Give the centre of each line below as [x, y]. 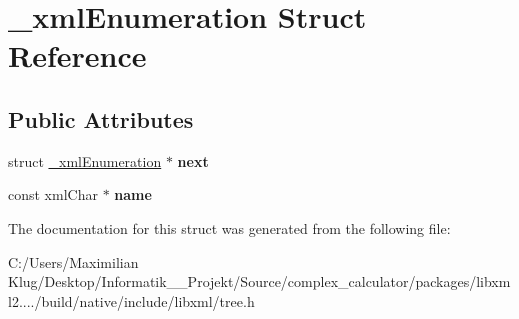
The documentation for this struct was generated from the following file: [229, 227]
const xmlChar [53, 194]
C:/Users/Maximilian [73, 261]
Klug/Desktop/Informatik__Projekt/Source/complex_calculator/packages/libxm [259, 281]
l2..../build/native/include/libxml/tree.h [131, 300]
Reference [77, 55]
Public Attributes [101, 118]
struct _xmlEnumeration [85, 160]
